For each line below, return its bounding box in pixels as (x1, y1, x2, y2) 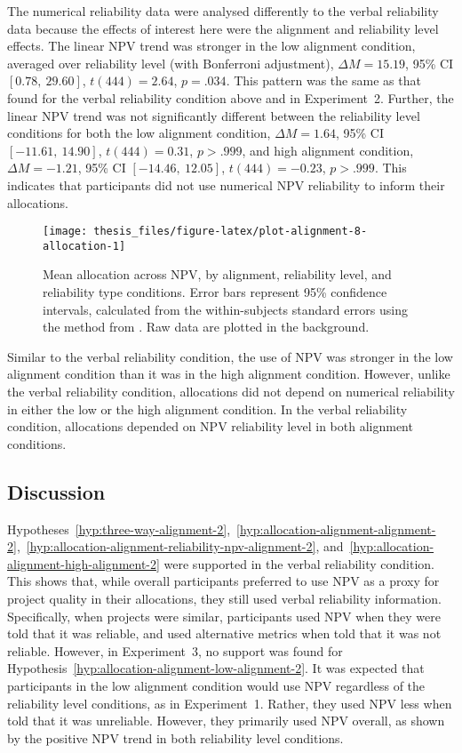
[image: (43, 225, 88, 238)
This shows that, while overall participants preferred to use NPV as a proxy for (7, 572, 440, 590)
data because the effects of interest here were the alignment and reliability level (7, 19, 439, 37)
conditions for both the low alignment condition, (7, 124, 271, 142)
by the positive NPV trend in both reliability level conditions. (7, 728, 344, 747)
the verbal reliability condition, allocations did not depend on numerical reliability (7, 382, 455, 400)
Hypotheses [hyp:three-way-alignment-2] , (7, 519, 231, 538)
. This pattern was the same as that (226, 71, 421, 90)
